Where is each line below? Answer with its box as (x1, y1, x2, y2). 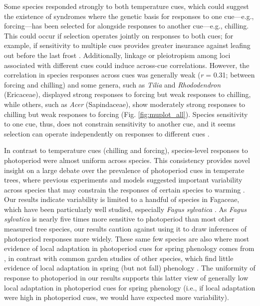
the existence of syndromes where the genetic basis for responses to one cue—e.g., (4, 10, 254, 21)
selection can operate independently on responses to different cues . (4, 128, 210, 138)
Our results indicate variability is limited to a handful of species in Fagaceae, (4, 194, 240, 204)
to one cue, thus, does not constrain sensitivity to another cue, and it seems (4, 118, 236, 129)
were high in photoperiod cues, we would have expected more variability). (4, 292, 229, 302)
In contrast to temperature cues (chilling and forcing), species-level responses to (4, 145, 248, 155)
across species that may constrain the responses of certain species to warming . (4, 184, 245, 194)
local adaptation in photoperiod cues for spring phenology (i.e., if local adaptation (4, 282, 256, 292)
